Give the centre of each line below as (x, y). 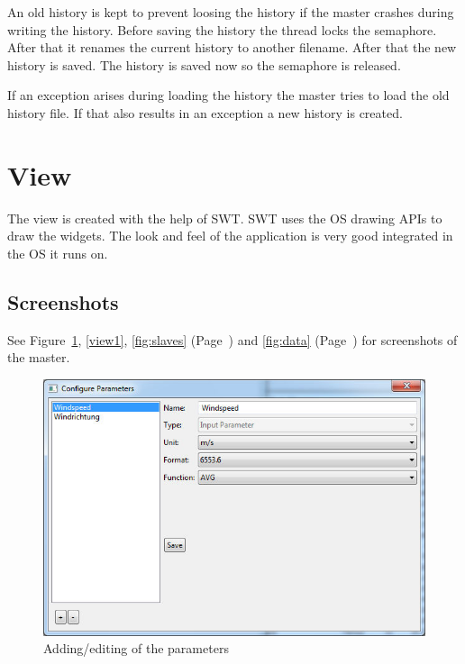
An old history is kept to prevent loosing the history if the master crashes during (231, 12)
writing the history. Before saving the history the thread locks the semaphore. (222, 29)
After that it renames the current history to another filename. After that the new (232, 47)
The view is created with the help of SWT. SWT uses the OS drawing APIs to (225, 218)
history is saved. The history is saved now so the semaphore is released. (204, 64)
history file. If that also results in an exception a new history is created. (205, 112)
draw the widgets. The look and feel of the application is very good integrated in (230, 236)
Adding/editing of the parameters (136, 648)
